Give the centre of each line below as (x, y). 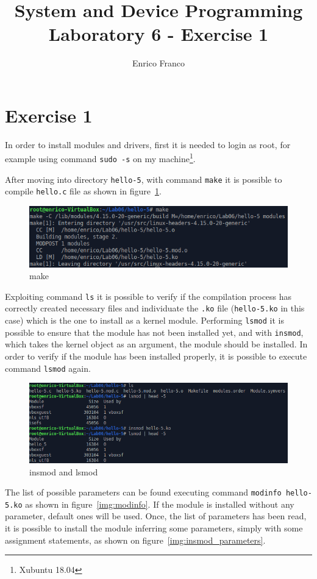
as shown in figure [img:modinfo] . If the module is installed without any (160, 504)
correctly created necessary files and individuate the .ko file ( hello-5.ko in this (155, 308)
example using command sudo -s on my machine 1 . (100, 158)
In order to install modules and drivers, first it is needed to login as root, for (148, 144)
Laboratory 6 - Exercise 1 (158, 34)
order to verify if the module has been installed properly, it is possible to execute (156, 356)
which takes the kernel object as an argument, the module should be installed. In (156, 344)
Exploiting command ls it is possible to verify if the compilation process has (148, 296)
